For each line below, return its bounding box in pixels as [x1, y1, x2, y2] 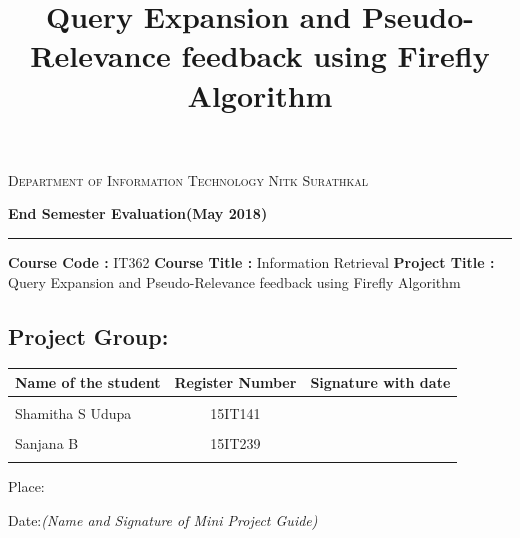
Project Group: [8, 320, 169, 351]
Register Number [174, 371, 297, 392]
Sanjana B [15, 433, 79, 454]
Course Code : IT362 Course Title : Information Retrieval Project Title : [8, 251, 495, 272]
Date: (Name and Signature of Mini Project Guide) [8, 509, 318, 530]
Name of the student [15, 371, 161, 392]
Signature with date [310, 371, 451, 392]
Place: [8, 476, 45, 497]
